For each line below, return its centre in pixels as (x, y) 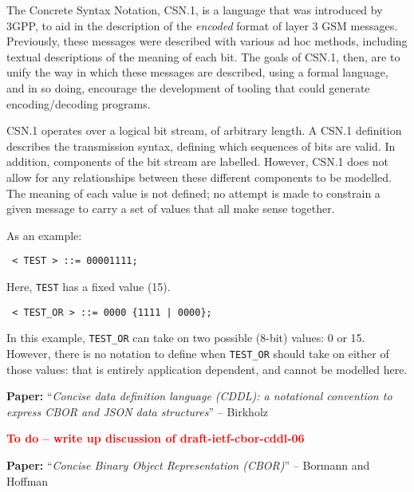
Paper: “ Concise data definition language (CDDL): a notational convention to (199, 396)
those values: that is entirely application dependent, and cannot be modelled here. (207, 369)
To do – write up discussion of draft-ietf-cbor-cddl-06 (156, 438)
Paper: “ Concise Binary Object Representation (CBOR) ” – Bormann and (188, 464)
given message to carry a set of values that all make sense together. (171, 209)
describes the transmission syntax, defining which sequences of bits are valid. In (201, 146)
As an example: (44, 235)
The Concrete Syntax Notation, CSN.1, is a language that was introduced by (195, 10)
